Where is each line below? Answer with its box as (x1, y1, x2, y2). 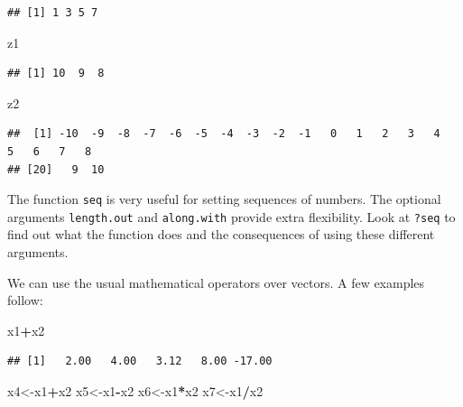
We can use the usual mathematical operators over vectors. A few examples (7, 273, 425, 291)
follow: (7, 291, 43, 310)
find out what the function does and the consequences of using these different (7, 225, 435, 244)
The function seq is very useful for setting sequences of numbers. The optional (7, 190, 441, 208)
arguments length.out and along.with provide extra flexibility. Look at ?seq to (7, 207, 456, 226)
